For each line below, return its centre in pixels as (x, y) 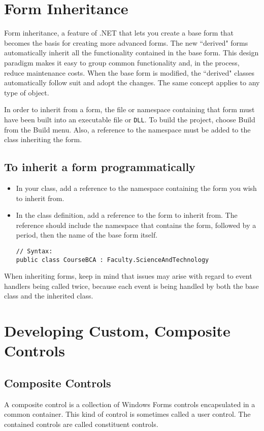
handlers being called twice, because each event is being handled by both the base (131, 286)
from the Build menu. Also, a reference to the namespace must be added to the (127, 129)
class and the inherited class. (49, 296)
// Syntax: (34, 251)
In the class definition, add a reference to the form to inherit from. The (127, 215)
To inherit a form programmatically (100, 167)
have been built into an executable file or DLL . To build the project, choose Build (130, 119)
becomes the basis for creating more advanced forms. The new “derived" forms (126, 42)
